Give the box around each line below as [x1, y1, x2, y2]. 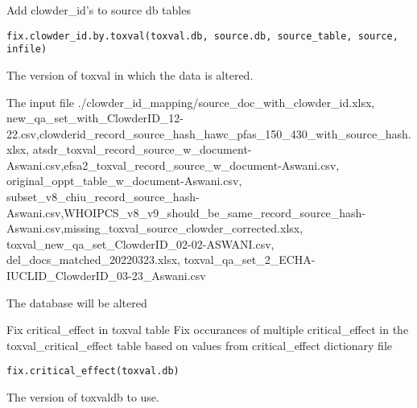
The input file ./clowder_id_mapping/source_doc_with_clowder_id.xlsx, [6, 93, 375, 110]
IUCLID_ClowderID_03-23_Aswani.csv [6, 267, 206, 284]
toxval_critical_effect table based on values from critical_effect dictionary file [6, 336, 392, 353]
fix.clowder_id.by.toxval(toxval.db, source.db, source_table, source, [6, 30, 398, 42]
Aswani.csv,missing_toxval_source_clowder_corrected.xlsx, [6, 220, 303, 237]
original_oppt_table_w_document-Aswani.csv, [6, 172, 242, 189]
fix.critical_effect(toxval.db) [6, 365, 180, 377]
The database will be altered [6, 294, 147, 311]
